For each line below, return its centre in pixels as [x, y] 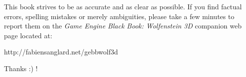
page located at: [28, 35]
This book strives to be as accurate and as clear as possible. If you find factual [123, 6]
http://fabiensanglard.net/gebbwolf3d [61, 52]
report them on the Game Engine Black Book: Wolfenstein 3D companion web [123, 26]
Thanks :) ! [21, 68]
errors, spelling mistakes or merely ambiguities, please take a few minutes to [119, 16]
